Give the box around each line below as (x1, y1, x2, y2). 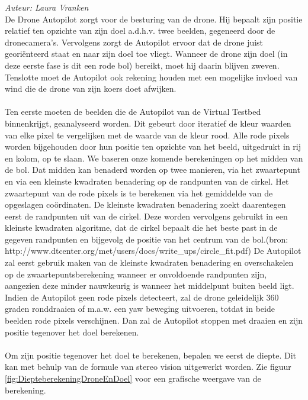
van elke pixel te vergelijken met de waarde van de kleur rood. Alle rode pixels (5, 128, 290, 141)
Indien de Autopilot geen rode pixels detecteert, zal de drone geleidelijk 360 (5, 291, 279, 303)
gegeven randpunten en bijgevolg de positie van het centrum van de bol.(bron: (5, 233, 288, 245)
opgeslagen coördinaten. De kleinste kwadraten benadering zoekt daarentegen (5, 198, 286, 211)
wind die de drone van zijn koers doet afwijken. (5, 82, 177, 95)
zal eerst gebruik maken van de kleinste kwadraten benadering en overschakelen (5, 256, 294, 269)
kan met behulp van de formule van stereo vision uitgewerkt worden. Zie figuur (5, 360, 291, 373)
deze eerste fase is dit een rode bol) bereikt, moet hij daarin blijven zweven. (5, 59, 280, 71)
